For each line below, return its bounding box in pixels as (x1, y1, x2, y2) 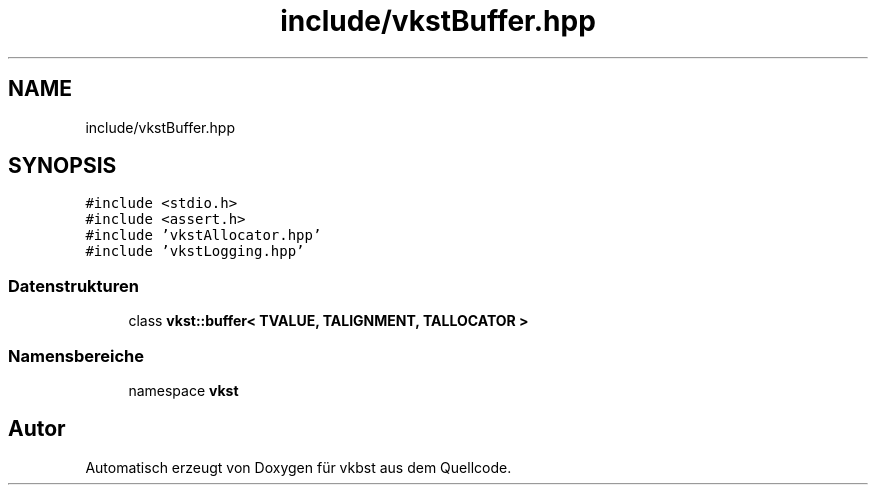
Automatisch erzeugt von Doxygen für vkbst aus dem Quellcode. (85, 458, 512, 476)
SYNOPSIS (8, 153, 117, 179)
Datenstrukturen (8, 275, 139, 296)
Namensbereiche (8, 345, 145, 366)
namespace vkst (128, 381, 239, 399)
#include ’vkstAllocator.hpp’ (85, 227, 322, 244)
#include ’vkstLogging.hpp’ (85, 243, 305, 260)
